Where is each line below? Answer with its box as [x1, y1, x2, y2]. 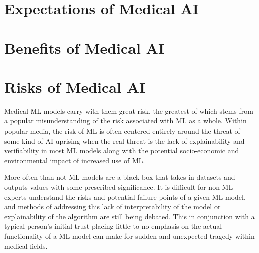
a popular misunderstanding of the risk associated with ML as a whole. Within [4, 115, 247, 126]
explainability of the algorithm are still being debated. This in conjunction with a [4, 211, 255, 221]
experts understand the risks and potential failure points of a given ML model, [4, 191, 246, 202]
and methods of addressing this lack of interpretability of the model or [4, 201, 221, 212]
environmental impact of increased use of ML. [4, 155, 145, 165]
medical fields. [4, 240, 48, 251]
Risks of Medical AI [4, 76, 146, 97]
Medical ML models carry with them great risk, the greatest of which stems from [4, 105, 253, 116]
